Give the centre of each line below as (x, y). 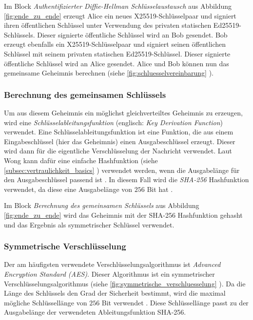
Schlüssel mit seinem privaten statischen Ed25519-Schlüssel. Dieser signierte (117, 53)
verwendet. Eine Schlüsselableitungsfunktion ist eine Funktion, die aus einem (119, 132)
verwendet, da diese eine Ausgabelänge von (68, 189)
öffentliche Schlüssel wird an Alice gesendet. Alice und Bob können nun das (117, 63)
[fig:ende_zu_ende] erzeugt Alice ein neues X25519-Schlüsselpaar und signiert (120, 15)
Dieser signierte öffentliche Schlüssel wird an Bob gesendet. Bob (132, 34)
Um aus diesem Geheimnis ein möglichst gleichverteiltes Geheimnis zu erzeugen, (123, 112)
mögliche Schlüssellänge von (46, 302)
